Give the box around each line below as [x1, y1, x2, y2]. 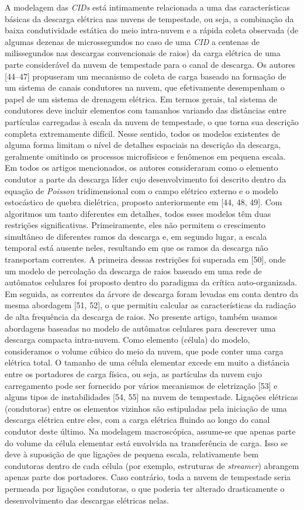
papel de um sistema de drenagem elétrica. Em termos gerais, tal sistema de [5, 92, 278, 105]
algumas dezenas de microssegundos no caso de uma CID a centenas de [5, 35, 260, 47]
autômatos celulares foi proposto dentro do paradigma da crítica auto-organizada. [5, 276, 298, 288]
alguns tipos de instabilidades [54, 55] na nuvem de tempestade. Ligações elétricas [5, 391, 298, 403]
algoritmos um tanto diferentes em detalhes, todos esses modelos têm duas [5, 207, 271, 219]
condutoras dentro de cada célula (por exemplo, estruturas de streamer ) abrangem [5, 459, 299, 471]
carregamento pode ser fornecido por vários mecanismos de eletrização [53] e [5, 379, 278, 391]
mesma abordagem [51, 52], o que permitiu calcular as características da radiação [5, 299, 296, 311]
